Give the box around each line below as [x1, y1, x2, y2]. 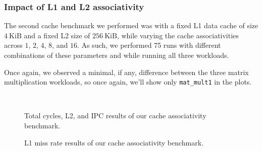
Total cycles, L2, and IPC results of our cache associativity [24, 110, 206, 121]
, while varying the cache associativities [117, 30, 239, 40]
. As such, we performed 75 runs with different [77, 40, 221, 50]
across [4, 40, 23, 50]
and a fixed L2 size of [24, 30, 90, 40]
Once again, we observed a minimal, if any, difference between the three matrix [4, 66, 249, 77]
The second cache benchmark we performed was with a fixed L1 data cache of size [4, 20, 258, 31]
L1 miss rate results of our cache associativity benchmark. [24, 137, 204, 147]
